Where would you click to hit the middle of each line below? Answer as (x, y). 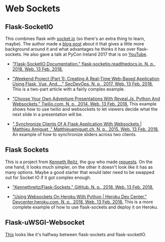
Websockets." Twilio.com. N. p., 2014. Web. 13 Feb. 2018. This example (84, 104)
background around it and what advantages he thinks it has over (70, 49)
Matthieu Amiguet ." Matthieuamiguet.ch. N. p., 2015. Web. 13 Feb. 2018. (85, 129)
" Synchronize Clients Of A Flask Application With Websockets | (77, 124)
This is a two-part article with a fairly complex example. (68, 89)
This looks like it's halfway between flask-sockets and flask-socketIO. (76, 234)
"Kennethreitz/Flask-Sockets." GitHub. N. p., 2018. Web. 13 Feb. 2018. (83, 187)
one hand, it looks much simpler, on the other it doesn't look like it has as (79, 167)
